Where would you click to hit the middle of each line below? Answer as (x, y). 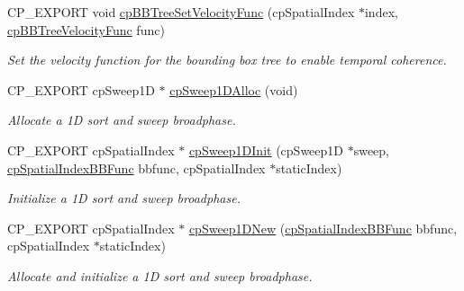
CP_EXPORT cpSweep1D (81, 89)
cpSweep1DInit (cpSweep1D (266, 150)
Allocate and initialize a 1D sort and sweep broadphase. (160, 275)
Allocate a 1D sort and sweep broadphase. (122, 120)
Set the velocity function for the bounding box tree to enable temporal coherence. (227, 60)
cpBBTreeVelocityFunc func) (86, 29)
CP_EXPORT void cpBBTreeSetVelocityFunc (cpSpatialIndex (181, 12)
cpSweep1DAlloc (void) (234, 89)
